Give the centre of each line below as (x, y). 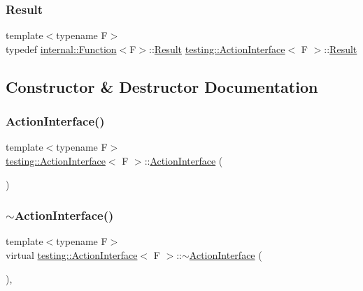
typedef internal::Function (61, 48)
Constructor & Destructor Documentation (162, 86)
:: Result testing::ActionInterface (217, 48)
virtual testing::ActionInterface (72, 255)
